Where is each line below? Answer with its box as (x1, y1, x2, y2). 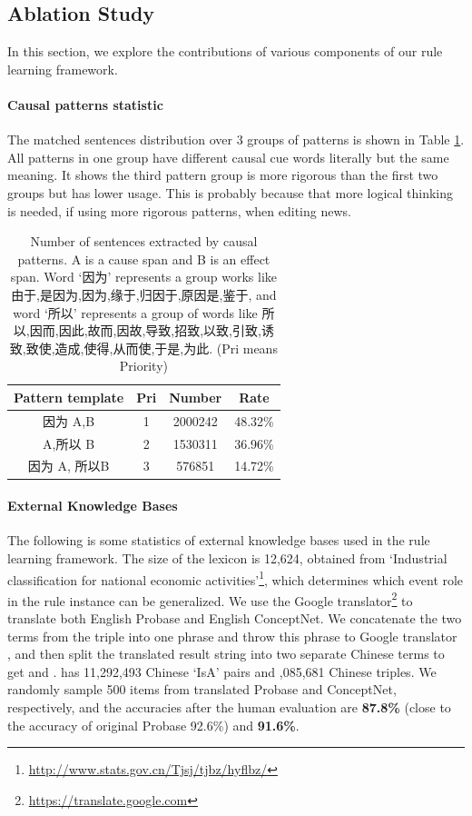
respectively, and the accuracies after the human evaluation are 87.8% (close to (7, 697, 451, 716)
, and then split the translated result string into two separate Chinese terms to (7, 644, 445, 663)
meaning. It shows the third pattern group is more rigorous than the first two (7, 165, 438, 184)
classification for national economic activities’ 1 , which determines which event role (7, 567, 464, 589)
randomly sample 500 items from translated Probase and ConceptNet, (7, 680, 397, 699)
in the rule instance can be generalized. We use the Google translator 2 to (7, 588, 413, 610)
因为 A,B (43, 411, 95, 430)
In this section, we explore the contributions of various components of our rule (7, 42, 443, 61)
